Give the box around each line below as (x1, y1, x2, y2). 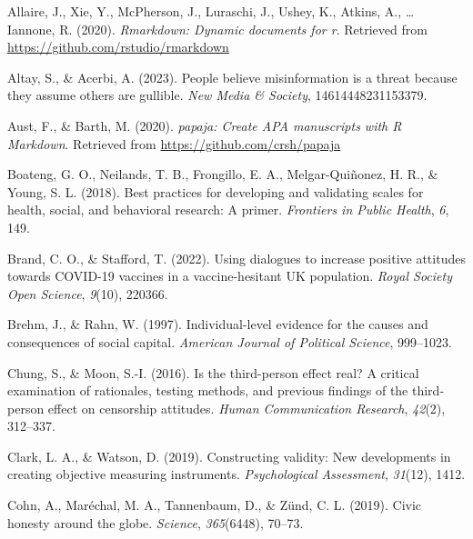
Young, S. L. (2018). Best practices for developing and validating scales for (7, 182, 424, 201)
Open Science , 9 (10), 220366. (7, 284, 168, 303)
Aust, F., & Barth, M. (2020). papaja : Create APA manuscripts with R (7, 115, 402, 135)
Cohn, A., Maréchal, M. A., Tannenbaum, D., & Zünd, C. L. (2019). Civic (7, 495, 422, 514)
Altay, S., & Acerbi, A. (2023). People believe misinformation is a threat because (7, 67, 458, 86)
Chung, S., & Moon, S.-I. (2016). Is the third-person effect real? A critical (7, 363, 419, 382)
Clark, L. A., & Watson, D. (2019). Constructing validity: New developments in (7, 446, 451, 465)
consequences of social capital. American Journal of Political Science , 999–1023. (7, 332, 452, 351)
